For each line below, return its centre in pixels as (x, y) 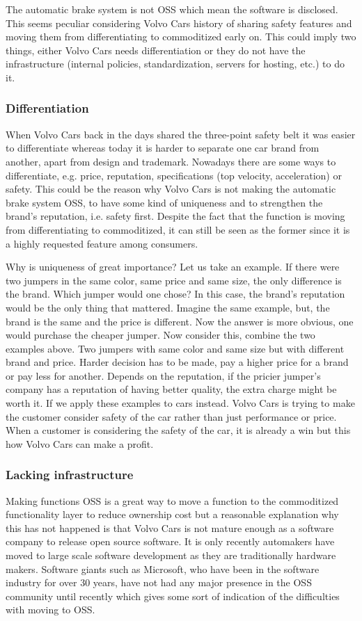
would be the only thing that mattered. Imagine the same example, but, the (168, 307)
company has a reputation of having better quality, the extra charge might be (171, 389)
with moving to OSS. (50, 610)
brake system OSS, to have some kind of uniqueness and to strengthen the (164, 202)
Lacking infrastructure (70, 475)
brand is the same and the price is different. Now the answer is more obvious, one (180, 321)
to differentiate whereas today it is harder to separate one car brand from (163, 148)
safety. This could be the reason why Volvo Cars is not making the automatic (171, 189)
